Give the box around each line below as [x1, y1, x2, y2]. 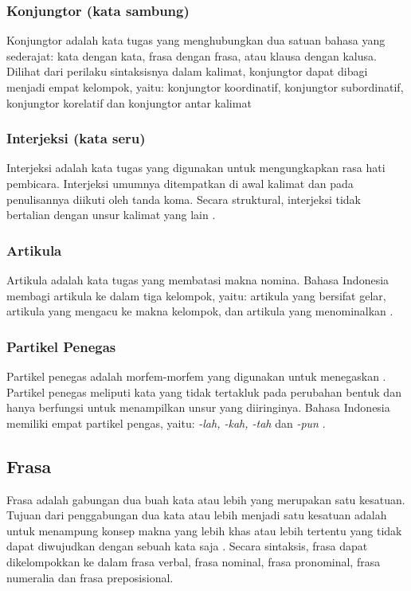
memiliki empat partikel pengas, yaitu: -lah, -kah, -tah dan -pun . [6, 414, 326, 431]
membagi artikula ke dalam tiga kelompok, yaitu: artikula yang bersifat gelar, [6, 287, 386, 303]
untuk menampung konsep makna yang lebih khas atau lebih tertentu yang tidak [6, 522, 402, 538]
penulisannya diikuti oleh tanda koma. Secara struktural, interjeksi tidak [6, 190, 361, 207]
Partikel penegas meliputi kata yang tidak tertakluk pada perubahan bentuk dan [6, 383, 401, 400]
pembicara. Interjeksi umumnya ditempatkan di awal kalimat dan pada [6, 175, 354, 191]
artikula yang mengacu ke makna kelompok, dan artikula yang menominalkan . [6, 303, 393, 319]
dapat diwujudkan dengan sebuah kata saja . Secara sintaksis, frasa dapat [6, 538, 368, 554]
